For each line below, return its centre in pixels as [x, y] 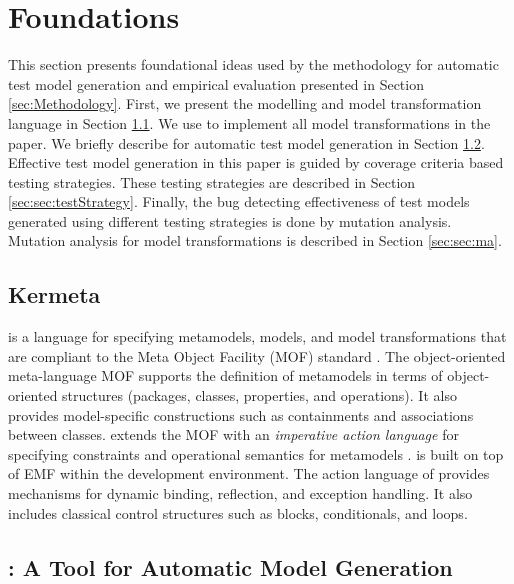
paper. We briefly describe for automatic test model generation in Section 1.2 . [246, 142]
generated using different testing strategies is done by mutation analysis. [230, 220]
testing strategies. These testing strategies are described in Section [212, 181]
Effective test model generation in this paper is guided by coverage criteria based [256, 162]
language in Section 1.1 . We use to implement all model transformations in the [249, 122]
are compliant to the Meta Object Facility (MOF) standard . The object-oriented [257, 355]
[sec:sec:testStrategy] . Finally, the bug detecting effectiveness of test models [239, 201]
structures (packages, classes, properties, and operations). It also [259, 395]
